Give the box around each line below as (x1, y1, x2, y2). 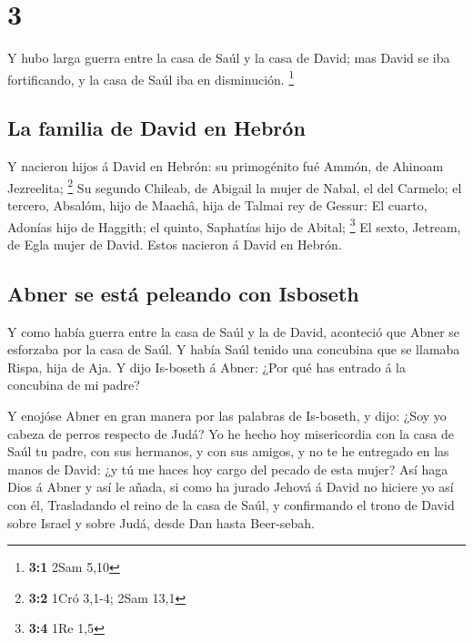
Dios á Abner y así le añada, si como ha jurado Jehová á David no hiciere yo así (7, 477, 454, 496)
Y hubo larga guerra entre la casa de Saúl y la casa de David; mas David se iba (7, 48, 450, 67)
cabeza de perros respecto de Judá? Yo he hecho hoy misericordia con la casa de (7, 424, 455, 443)
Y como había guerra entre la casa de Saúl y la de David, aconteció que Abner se (7, 321, 460, 341)
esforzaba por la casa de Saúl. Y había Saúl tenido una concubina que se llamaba (7, 340, 460, 359)
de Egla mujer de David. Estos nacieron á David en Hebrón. (7, 234, 342, 253)
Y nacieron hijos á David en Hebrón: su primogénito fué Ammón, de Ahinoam (7, 157, 444, 176)
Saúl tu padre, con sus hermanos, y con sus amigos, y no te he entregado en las (7, 442, 449, 461)
